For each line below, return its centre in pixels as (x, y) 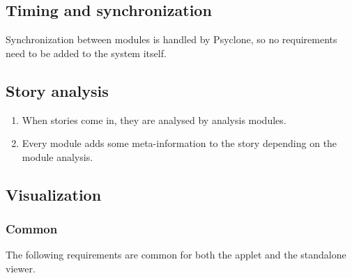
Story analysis (57, 90)
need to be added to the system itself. (86, 53)
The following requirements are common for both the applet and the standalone (176, 255)
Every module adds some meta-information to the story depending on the (179, 143)
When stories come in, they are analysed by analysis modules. (154, 119)
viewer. (21, 268)
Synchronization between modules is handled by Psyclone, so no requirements (171, 39)
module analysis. (58, 156)
